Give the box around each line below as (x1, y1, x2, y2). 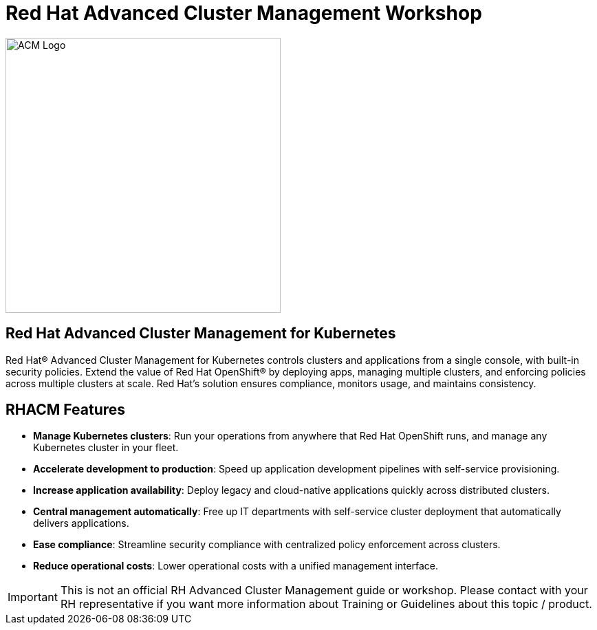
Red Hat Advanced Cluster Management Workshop (6, 1, 482, 25)
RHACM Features (6, 401, 126, 419)
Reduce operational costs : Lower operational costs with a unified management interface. (33, 560, 439, 572)
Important (8, 590, 58, 605)
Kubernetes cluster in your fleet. (33, 442, 179, 454)
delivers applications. (33, 517, 129, 530)
